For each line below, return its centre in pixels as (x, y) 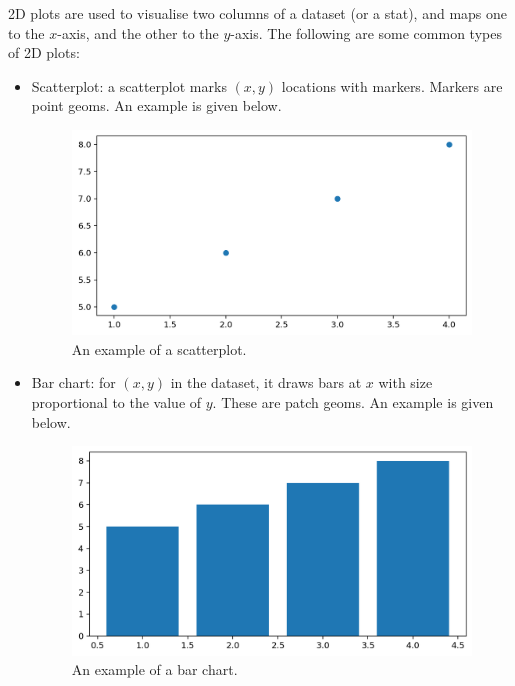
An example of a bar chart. (154, 669)
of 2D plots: (44, 52)
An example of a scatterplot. (159, 348)
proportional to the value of (116, 401)
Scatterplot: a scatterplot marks (129, 85)
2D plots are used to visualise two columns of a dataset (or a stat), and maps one (258, 13)
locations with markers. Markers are (392, 85)
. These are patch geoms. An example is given (353, 401)
